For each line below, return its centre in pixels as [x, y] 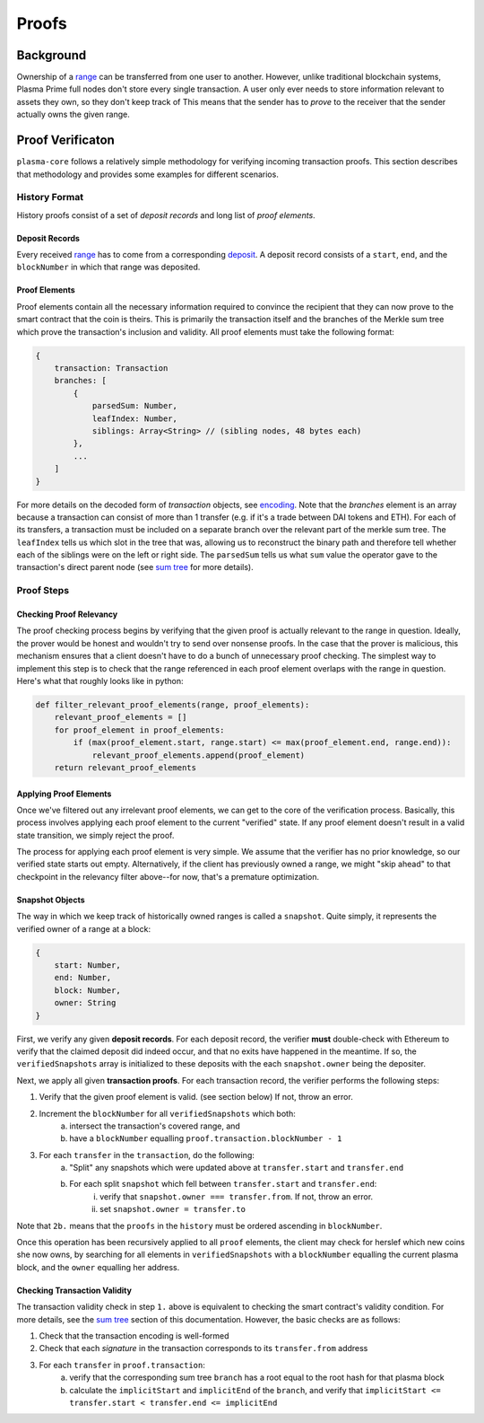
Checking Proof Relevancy [67, 614]
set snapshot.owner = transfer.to [173, 1209]
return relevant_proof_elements [125, 767]
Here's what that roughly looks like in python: [100, 681]
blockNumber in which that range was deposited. [108, 267]
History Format [50, 198]
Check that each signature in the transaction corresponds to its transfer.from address [203, 1348]
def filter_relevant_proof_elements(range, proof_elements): [173, 704]
